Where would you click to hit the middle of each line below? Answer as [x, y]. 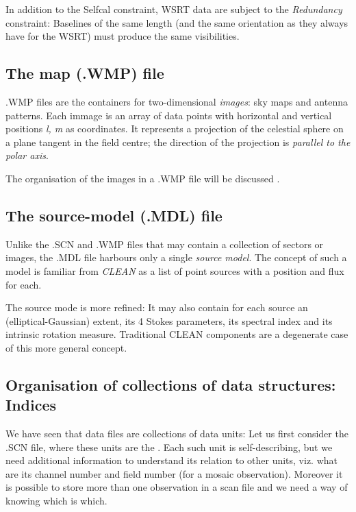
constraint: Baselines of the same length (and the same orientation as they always [177, 22]
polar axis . [27, 155]
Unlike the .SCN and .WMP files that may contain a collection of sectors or [165, 244]
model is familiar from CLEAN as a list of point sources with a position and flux [175, 270]
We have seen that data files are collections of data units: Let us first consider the [177, 434]
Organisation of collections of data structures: [171, 384]
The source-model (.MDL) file [114, 215]
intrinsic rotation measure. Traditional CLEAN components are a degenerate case [177, 334]
